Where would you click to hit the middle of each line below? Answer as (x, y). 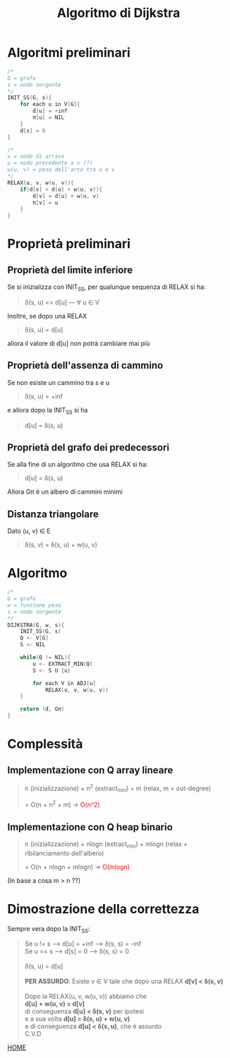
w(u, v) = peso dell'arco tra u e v (61, 170)
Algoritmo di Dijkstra (119, 13)
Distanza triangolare (53, 514)
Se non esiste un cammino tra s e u (59, 382)
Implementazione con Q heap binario (90, 827)
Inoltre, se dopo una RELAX (47, 316)
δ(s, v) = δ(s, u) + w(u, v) (61, 545)
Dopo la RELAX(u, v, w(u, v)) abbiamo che (85, 997)
